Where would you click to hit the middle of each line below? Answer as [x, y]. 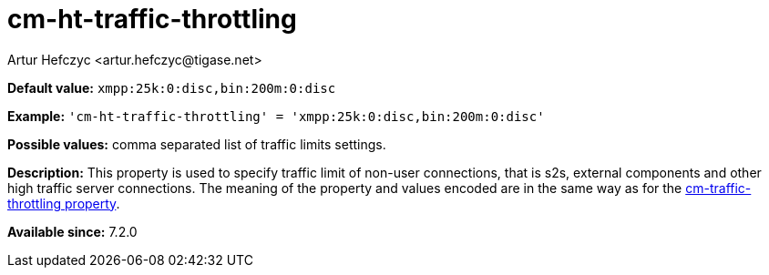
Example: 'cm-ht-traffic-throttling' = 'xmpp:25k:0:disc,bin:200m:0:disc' [276, 116]
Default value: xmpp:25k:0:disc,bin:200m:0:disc [172, 87]
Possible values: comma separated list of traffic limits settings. [197, 144]
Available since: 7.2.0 [72, 231]
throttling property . [64, 203]
